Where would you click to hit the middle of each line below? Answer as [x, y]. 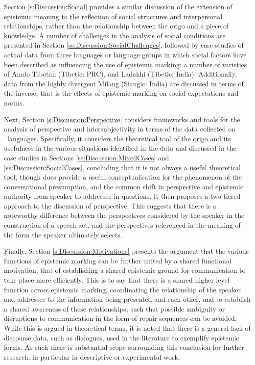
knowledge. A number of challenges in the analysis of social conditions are [115, 35]
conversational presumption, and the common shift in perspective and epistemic [124, 186]
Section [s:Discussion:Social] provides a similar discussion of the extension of [118, 6]
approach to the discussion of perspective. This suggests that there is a [110, 205]
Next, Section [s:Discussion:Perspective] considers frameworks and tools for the [122, 119]
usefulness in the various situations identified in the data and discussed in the [120, 148]
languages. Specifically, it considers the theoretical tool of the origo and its [119, 138]
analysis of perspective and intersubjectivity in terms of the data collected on [120, 129]
